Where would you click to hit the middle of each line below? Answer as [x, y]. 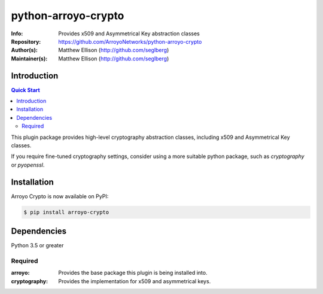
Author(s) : [25, 50]
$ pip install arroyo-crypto [66, 212]
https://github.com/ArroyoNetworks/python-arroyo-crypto [130, 41]
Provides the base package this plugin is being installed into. [133, 273]
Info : [17, 34]
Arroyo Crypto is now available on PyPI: [60, 196]
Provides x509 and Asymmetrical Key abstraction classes [129, 34]
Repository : [26, 41]
